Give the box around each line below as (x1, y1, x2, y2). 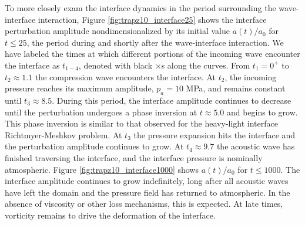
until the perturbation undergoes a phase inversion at (5, 105, 197, 118)
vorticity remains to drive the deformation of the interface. (5, 209, 216, 221)
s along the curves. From (161, 59, 250, 71)
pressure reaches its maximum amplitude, (5, 82, 154, 94)
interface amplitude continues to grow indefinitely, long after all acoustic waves (5, 175, 289, 187)
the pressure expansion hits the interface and (133, 128, 296, 141)
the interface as (5, 59, 60, 71)
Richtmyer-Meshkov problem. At (5, 128, 122, 141)
